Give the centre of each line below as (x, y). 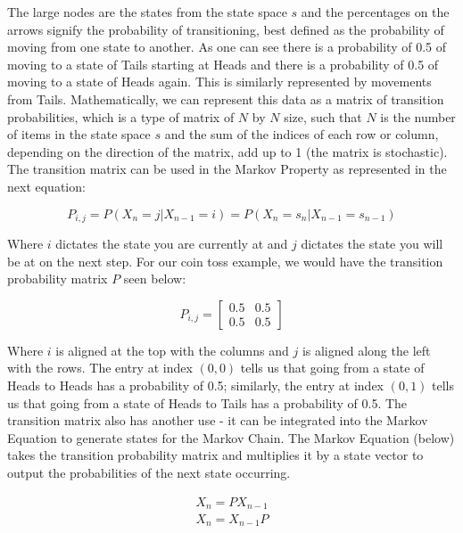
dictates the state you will (372, 243)
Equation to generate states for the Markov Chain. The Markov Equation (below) (231, 437)
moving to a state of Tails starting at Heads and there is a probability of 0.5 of (223, 64)
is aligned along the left (366, 350)
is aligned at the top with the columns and (172, 350)
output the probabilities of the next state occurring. (149, 472)
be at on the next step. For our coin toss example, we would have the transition (225, 261)
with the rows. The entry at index (100, 368)
